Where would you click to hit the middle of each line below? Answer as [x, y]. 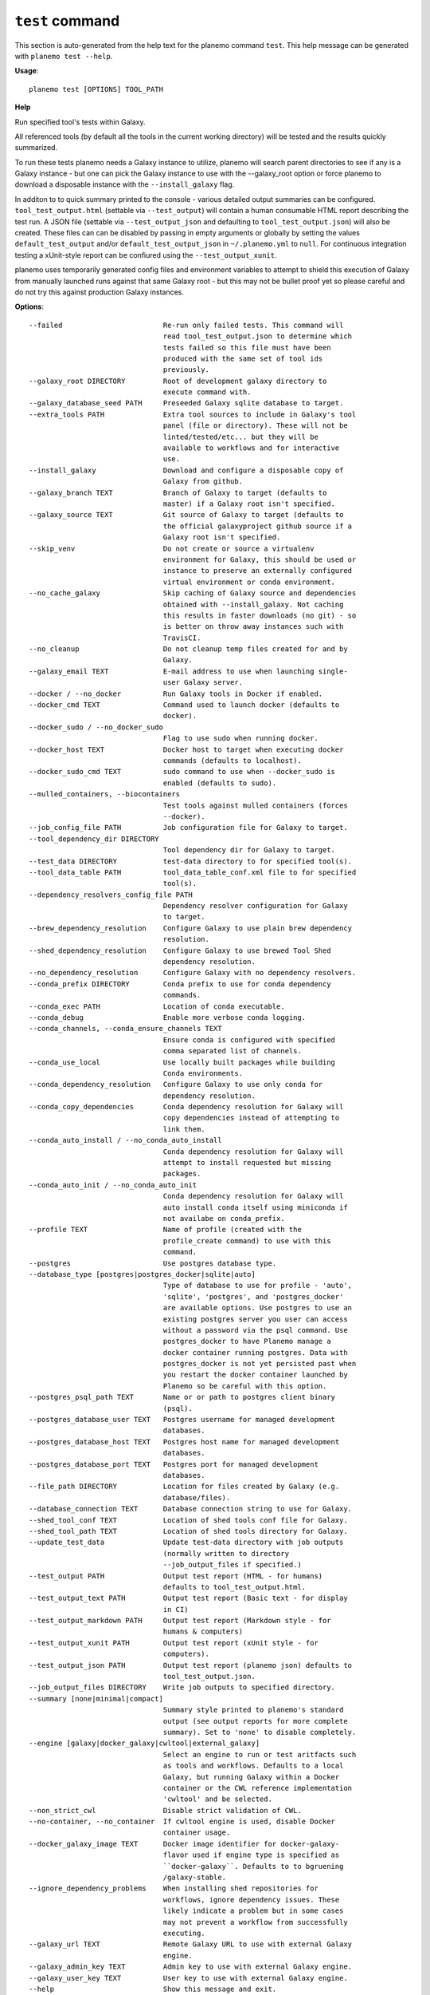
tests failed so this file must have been [247, 348]
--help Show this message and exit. [153, 1989]
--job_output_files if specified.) [232, 1565]
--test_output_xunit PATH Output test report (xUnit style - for [174, 1643]
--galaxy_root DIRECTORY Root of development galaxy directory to [178, 381]
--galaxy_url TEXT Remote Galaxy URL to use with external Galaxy [191, 1944]
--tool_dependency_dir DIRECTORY [94, 839]
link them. [184, 1129]
